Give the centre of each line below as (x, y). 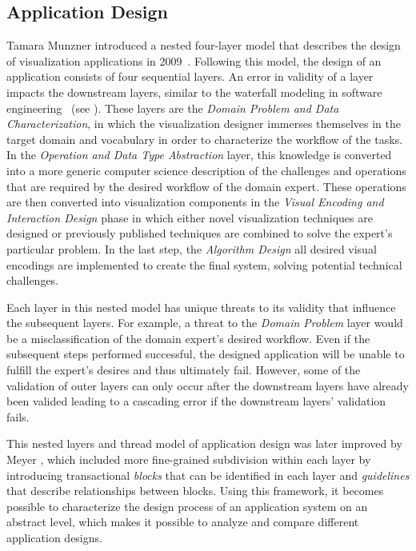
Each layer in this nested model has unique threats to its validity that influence (201, 307)
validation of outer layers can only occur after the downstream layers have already (208, 385)
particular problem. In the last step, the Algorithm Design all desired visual (192, 248)
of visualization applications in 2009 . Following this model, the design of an (194, 60)
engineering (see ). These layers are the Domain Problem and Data (173, 108)
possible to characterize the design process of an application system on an (187, 506)
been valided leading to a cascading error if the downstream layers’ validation (196, 401)
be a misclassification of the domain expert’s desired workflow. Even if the (188, 338)
